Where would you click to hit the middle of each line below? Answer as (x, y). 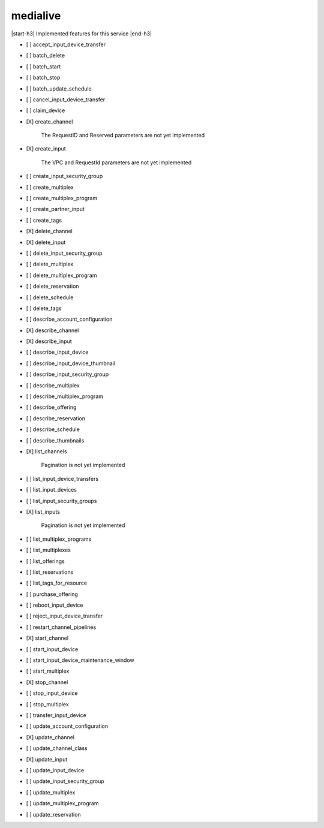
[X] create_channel (49, 121)
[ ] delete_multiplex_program (61, 275)
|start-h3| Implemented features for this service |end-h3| (82, 34)
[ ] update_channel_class (57, 748)
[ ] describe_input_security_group (67, 374)
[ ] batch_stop (43, 77)
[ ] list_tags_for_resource (56, 583)
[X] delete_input (46, 242)
